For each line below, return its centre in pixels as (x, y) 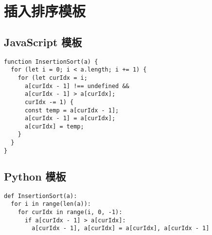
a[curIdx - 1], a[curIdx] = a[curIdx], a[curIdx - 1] (121, 228)
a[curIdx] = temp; (54, 126)
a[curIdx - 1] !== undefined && (77, 86)
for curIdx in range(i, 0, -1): (70, 212)
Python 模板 (35, 176)
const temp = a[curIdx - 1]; (72, 110)
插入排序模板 (45, 11)
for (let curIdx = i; (53, 78)
